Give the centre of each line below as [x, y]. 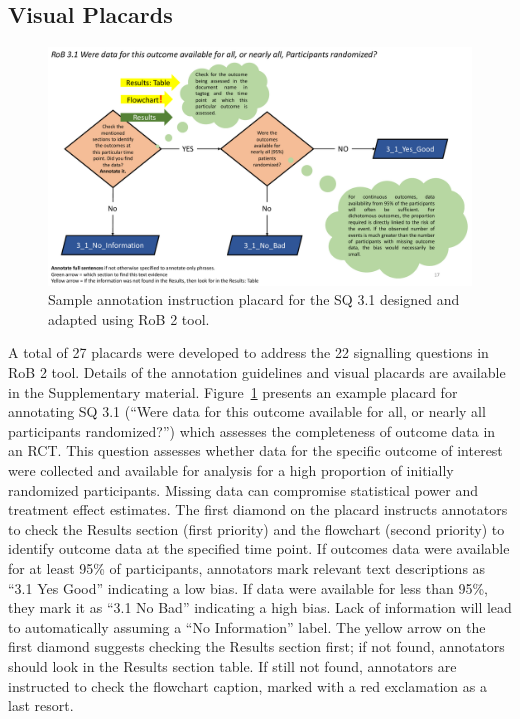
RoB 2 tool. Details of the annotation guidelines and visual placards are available [257, 372]
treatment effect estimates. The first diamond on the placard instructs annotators [258, 509]
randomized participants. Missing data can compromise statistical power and [243, 489]
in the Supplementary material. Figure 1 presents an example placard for [233, 391]
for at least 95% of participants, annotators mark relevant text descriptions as [247, 568]
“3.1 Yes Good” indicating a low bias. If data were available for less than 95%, [248, 587]
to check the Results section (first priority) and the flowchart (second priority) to [256, 528]
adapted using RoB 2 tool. [129, 318]
